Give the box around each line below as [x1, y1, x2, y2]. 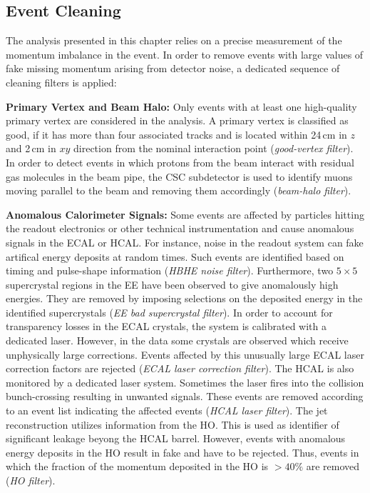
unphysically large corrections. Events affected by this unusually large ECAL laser [6, 347, 364, 362]
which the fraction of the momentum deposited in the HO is [6, 459, 269, 474]
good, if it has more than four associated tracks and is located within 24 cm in [6, 126, 347, 141]
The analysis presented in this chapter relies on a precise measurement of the [6, 33, 342, 48]
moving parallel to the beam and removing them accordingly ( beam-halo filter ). [6, 183, 351, 198]
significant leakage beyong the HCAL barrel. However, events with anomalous [6, 431, 346, 446]
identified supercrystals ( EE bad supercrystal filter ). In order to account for [6, 304, 333, 319]
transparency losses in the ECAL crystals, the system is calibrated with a [6, 319, 327, 334]
